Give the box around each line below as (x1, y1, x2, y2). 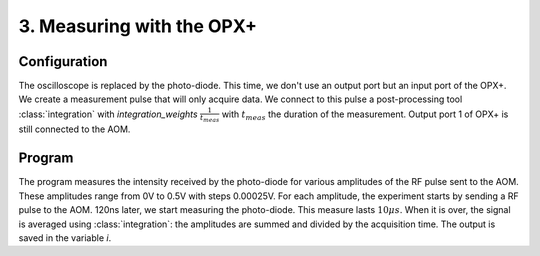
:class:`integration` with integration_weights (18, 108, 199, 120)
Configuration (18, 53, 108, 70)
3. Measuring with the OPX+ (18, 15, 257, 37)
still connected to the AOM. (18, 123, 131, 135)
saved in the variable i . (18, 231, 112, 244)
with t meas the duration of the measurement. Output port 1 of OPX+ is (221, 108, 509, 122)
